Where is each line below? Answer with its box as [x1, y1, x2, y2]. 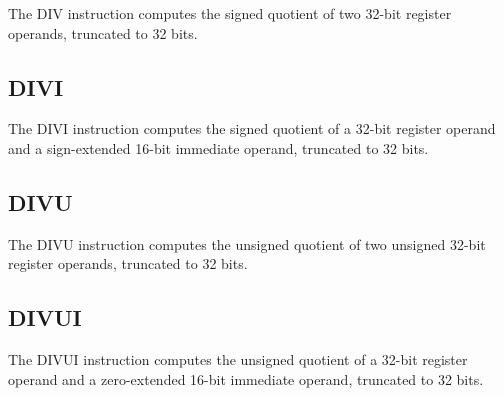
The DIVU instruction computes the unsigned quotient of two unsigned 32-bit [8, 233, 486, 254]
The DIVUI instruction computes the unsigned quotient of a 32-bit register [8, 349, 468, 370]
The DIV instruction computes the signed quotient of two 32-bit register [8, 3, 452, 23]
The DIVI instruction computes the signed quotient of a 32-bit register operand [8, 118, 496, 139]
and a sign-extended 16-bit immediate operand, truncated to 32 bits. [8, 137, 429, 158]
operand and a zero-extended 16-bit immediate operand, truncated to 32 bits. [8, 368, 484, 389]
